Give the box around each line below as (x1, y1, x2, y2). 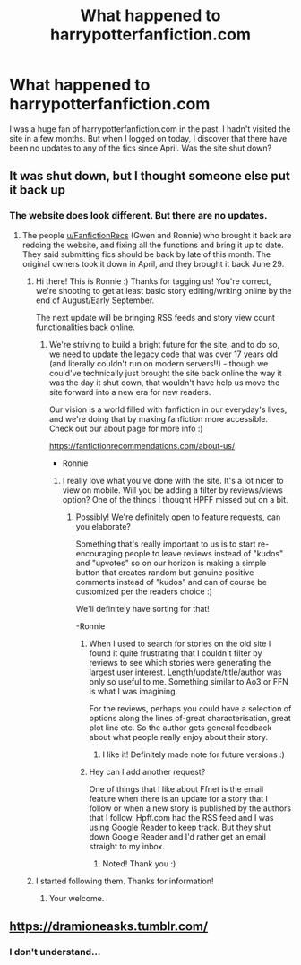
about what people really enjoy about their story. (89, 731, 269, 742)
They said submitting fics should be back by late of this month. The (21, 248, 271, 260)
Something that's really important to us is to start (75, 539, 256, 549)
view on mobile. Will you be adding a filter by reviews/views (62, 485, 284, 495)
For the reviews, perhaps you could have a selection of (89, 702, 292, 713)
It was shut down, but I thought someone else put (9, 168, 291, 184)
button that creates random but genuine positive (75, 566, 254, 578)
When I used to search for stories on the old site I (89, 638, 271, 649)
